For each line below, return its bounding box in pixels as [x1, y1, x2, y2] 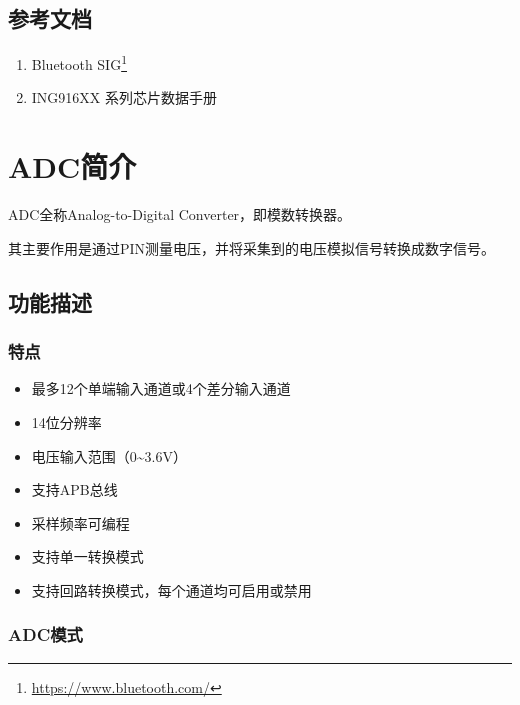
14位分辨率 [31, 411, 102, 432]
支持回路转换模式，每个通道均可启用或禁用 [31, 579, 312, 600]
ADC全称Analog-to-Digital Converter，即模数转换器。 [8, 204, 352, 225]
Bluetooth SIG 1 [31, 51, 128, 74]
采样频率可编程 [31, 512, 130, 533]
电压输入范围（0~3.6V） [31, 445, 187, 466]
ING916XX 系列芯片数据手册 [31, 87, 218, 108]
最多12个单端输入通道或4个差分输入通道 [31, 378, 291, 399]
